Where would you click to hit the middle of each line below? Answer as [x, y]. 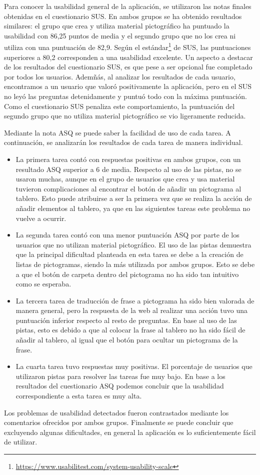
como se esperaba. [43, 284]
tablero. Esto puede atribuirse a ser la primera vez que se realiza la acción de [134, 198]
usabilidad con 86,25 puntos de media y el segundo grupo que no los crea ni [120, 35]
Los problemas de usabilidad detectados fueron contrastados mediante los [116, 412]
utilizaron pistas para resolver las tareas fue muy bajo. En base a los [120, 376]
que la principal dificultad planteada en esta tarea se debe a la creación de [129, 254]
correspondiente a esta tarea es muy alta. [79, 396]
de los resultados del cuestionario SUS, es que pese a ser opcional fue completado [128, 67]
